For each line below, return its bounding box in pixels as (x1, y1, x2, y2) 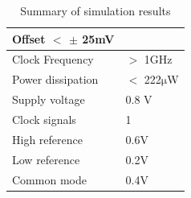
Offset (12, 30, 46, 47)
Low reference (12, 151, 80, 167)
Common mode (12, 171, 87, 188)
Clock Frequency (12, 51, 94, 68)
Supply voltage (12, 91, 85, 108)
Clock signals (12, 110, 76, 127)
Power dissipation (12, 71, 99, 88)
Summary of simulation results (20, 2, 171, 19)
